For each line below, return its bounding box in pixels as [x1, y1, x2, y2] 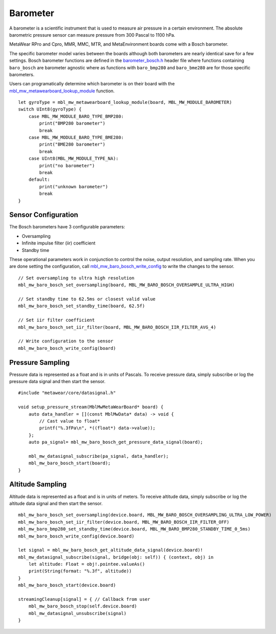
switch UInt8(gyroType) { [18, 106, 82, 112]
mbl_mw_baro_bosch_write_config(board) [18, 345, 116, 351]
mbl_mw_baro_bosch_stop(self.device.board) [28, 603, 137, 609]
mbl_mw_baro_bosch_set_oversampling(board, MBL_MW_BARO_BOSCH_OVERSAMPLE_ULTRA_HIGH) [18, 282, 235, 288]
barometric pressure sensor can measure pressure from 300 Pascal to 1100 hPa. [9, 32, 175, 38]
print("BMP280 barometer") [39, 120, 106, 126]
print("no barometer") [39, 163, 95, 168]
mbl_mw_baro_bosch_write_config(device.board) [18, 533, 135, 539]
